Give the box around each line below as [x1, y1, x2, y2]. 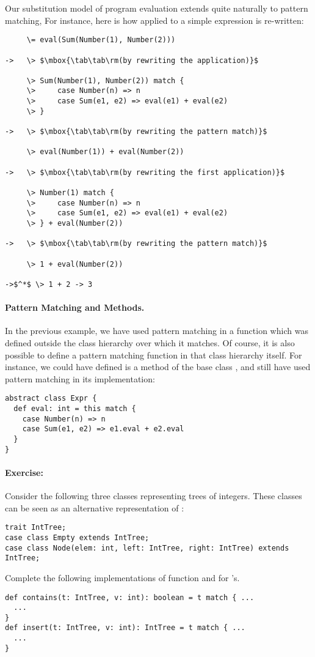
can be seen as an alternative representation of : [5, 501, 184, 514]
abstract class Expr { [5, 394, 97, 403]
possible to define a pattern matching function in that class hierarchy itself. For [5, 348, 302, 361]
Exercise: [5, 466, 43, 478]
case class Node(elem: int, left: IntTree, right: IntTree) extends [5, 543, 289, 552]
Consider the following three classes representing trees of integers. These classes [5, 489, 302, 502]
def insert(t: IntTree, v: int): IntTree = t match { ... [5, 623, 245, 633]
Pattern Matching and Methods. [5, 301, 145, 314]
